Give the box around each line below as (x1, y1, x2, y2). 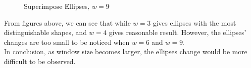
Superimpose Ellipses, (24, 1, 90, 11)
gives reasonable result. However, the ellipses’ (109, 27, 247, 37)
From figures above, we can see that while (4, 17, 131, 28)
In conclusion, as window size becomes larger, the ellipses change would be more (4, 46, 248, 57)
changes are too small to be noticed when (4, 36, 130, 47)
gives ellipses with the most (152, 17, 236, 28)
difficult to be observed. (4, 56, 76, 66)
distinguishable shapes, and (4, 27, 87, 37)
